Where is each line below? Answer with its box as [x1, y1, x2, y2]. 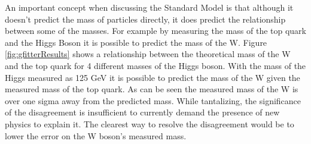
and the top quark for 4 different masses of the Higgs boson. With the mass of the [5, 59, 306, 71]
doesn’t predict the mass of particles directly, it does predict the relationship [5, 12, 286, 25]
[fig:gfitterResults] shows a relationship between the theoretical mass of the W [5, 48, 291, 60]
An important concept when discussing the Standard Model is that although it [5, 1, 294, 13]
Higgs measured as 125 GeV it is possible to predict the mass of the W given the [5, 71, 300, 83]
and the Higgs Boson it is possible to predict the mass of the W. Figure [5, 36, 267, 48]
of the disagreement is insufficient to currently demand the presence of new [5, 106, 280, 118]
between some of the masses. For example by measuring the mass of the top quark [5, 24, 306, 37]
